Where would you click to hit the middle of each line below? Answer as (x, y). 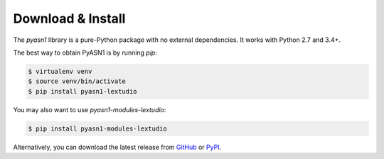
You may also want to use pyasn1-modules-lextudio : (90, 109)
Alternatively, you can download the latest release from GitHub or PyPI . (117, 147)
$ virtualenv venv (60, 71)
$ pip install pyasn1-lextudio (83, 91)
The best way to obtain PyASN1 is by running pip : (85, 53)
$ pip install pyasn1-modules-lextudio (97, 128)
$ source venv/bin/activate (77, 81)
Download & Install (69, 18)
